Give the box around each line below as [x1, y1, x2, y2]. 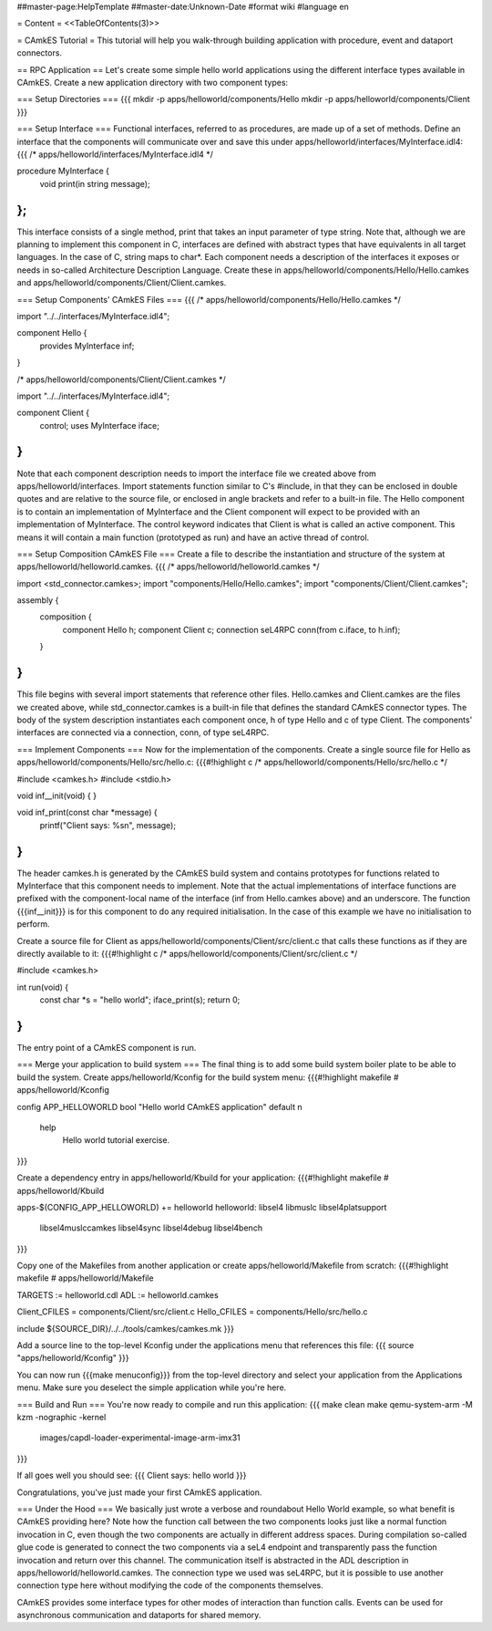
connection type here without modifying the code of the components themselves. [16, 1580, 323, 1591]
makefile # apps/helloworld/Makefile [16, 1273, 154, 1283]
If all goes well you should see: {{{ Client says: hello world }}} [16, 1470, 247, 1481]
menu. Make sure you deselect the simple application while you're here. [16, 1382, 287, 1393]
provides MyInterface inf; [39, 340, 135, 351]
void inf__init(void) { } [16, 790, 97, 801]
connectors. [16, 47, 63, 58]
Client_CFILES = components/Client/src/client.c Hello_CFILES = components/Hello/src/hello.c [16, 1306, 368, 1317]
